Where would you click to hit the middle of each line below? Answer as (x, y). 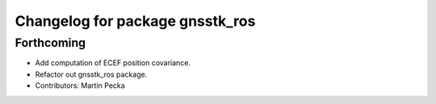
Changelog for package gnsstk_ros (135, 21)
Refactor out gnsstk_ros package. (91, 74)
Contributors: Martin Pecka (80, 85)
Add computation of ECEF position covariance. (113, 63)
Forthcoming (50, 43)
